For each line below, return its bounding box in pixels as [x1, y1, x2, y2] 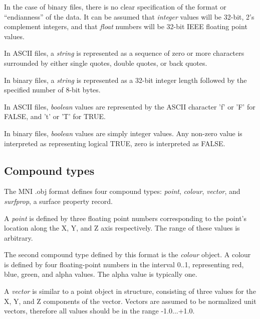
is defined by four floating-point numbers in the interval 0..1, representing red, [4, 259, 244, 269]
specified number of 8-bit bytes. [4, 84, 101, 95]
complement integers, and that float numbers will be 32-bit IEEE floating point [4, 21, 247, 32]
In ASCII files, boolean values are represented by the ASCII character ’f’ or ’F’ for [4, 101, 255, 112]
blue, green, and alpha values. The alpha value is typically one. [4, 269, 197, 279]
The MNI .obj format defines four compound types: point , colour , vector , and [4, 186, 240, 196]
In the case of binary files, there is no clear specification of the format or [4, 2, 226, 12]
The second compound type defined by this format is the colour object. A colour [4, 249, 251, 260]
